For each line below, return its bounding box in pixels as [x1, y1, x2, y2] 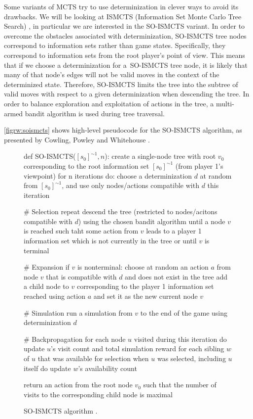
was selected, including [157, 353, 226, 363]
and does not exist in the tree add [125, 271, 227, 281]
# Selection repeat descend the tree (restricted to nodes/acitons [24, 206, 217, 217]
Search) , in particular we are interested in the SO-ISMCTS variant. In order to [4, 21, 245, 31]
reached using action [24, 291, 85, 301]
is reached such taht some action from [24, 226, 139, 236]
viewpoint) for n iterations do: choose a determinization [24, 170, 192, 181]
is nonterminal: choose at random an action [77, 262, 209, 272]
